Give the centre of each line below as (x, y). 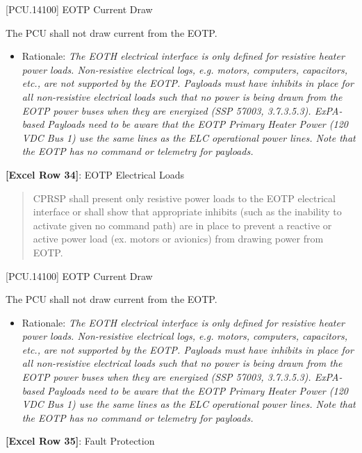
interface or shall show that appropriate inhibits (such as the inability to (187, 212)
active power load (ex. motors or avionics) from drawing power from (178, 239)
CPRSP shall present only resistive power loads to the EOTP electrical (184, 198)
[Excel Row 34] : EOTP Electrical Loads (95, 174)
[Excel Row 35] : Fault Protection (80, 441)
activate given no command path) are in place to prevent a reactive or (182, 225)
